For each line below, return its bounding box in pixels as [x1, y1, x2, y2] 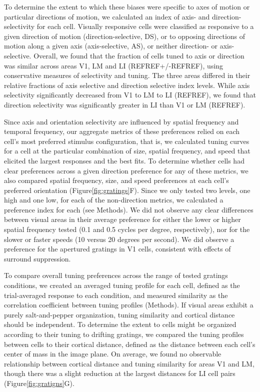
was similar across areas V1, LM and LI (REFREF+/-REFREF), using [4, 60, 223, 70]
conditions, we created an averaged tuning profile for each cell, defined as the [4, 280, 240, 290]
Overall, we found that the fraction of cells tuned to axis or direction [33, 50, 244, 60]
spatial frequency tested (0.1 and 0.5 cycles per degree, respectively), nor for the [4, 224, 250, 234]
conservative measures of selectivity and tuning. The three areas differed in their [4, 70, 250, 80]
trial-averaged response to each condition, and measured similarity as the [4, 289, 228, 300]
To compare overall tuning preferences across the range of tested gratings [4, 270, 228, 280]
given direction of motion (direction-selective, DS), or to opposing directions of [4, 30, 245, 41]
